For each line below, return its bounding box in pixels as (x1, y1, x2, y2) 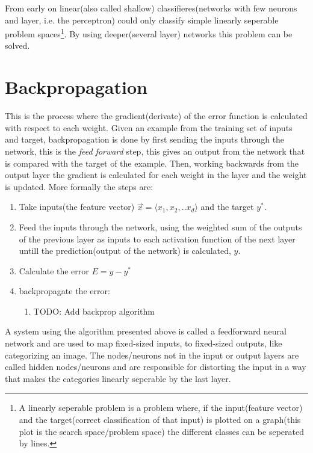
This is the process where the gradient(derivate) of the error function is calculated (5, 109, 308, 122)
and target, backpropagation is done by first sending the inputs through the (5, 133, 285, 146)
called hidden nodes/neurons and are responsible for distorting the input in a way (5, 360, 306, 373)
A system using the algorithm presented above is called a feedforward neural (5, 325, 287, 337)
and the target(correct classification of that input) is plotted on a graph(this (19, 413, 301, 426)
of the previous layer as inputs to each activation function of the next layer (19, 232, 296, 245)
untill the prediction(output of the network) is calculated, (19, 244, 231, 257)
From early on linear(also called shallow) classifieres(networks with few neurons (5, 2, 297, 14)
